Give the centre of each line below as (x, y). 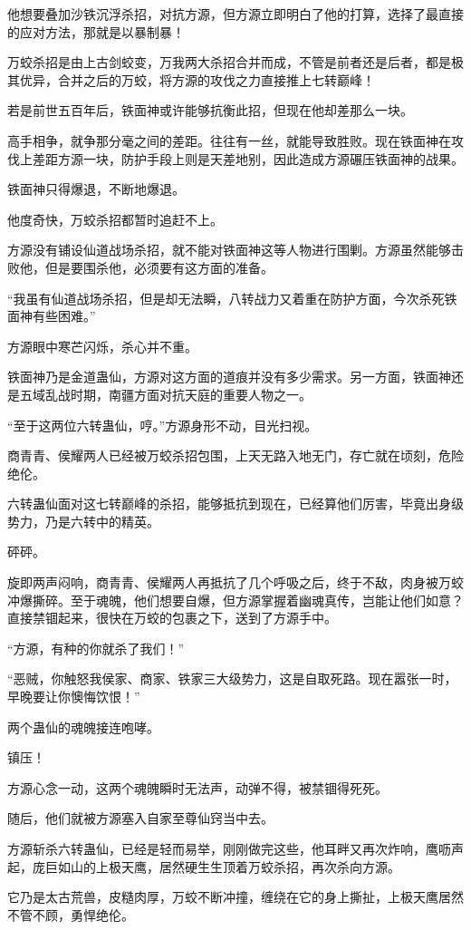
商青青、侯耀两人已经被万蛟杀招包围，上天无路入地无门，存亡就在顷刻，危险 (235, 455)
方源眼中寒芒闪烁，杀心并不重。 (102, 346)
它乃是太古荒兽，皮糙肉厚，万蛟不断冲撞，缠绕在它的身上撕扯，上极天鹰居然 (235, 897)
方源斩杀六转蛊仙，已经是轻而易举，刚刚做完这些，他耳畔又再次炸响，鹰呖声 (235, 848)
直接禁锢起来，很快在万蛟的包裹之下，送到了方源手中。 (172, 618)
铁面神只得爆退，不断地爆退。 (96, 189)
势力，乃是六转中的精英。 (83, 521)
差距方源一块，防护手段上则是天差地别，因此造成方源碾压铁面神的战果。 (248, 158)
